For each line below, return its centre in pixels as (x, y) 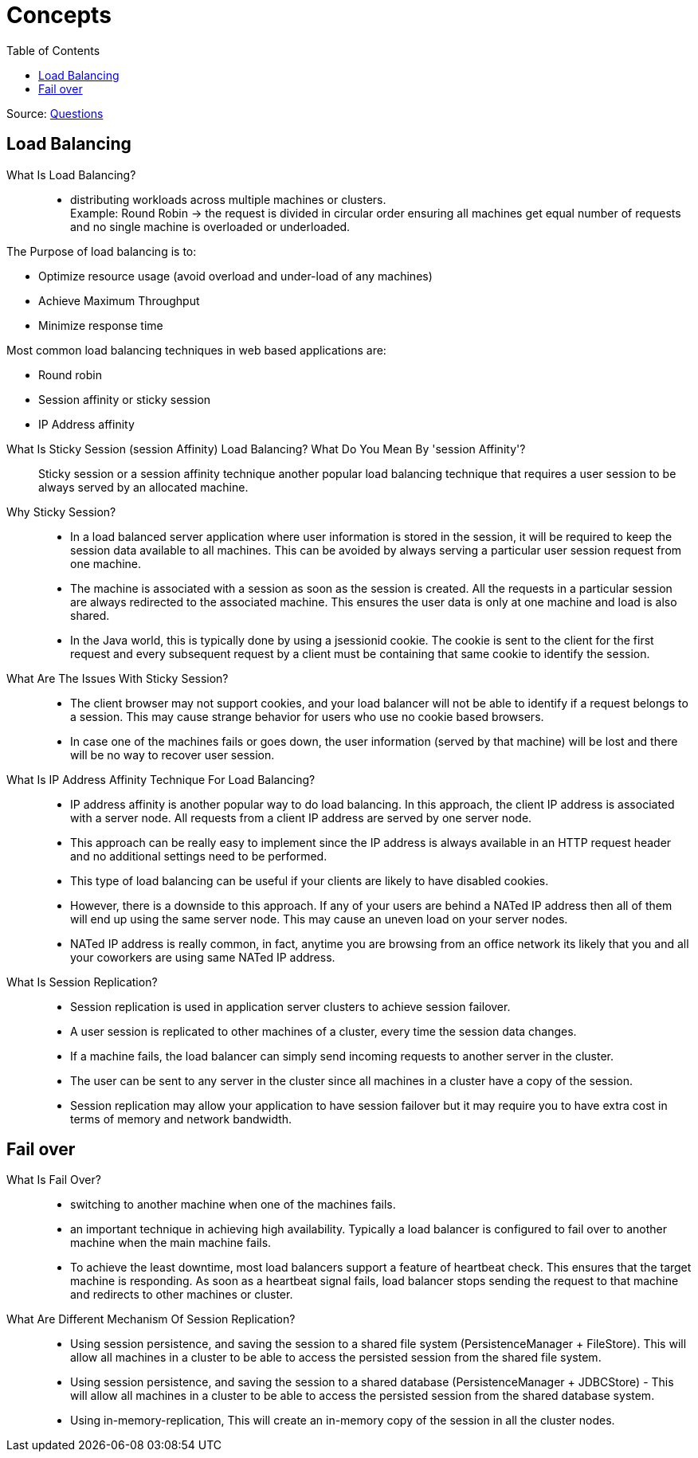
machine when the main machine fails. (171, 1243)
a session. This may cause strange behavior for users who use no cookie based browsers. (307, 716)
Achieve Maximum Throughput (119, 300)
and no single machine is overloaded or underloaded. (210, 226)
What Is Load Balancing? (71, 174)
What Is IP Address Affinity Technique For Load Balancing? (161, 779)
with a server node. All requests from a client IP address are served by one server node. (301, 817)
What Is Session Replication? (82, 982)
